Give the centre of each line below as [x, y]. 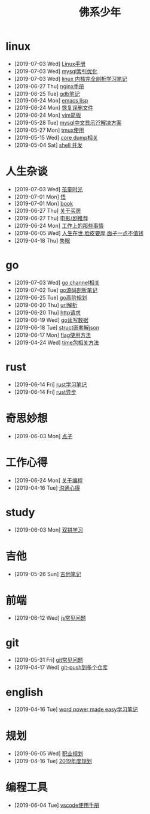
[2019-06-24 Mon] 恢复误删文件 [54, 107]
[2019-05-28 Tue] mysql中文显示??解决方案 [68, 122]
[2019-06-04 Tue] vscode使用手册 [57, 805]
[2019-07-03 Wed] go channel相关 [57, 282]
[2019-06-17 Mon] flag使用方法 [52, 335]
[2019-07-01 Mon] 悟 [40, 197]
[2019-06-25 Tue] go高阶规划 [50, 297]
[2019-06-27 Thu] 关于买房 [48, 210]
